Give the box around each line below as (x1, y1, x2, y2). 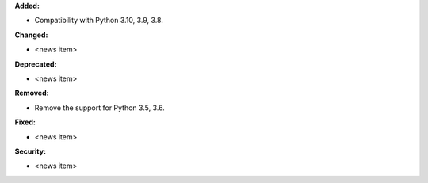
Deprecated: (14, 59, 57, 69)
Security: (14, 147, 47, 156)
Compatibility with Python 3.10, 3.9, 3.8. (34, 16, 164, 25)
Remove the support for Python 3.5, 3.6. (34, 103, 166, 112)
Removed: (14, 88, 49, 98)
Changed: (14, 30, 48, 40)
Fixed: (14, 117, 36, 127)
